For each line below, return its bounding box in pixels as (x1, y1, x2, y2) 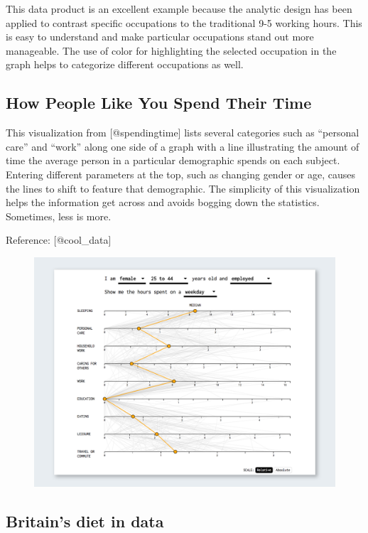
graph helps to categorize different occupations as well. (6, 57, 244, 72)
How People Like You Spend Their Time (6, 92, 312, 114)
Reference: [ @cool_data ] (6, 232, 112, 247)
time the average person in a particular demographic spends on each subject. (6, 153, 340, 168)
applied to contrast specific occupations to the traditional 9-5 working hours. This (6, 15, 362, 30)
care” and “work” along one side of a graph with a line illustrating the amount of (6, 139, 359, 154)
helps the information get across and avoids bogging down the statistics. (6, 195, 320, 210)
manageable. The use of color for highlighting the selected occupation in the (6, 43, 337, 58)
